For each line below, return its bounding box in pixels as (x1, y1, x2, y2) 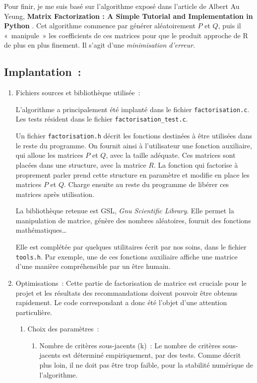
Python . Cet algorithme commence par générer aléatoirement (4, 20, 195, 31)
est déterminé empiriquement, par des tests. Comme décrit (63, 350, 241, 360)
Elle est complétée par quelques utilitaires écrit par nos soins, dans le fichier (15, 242, 247, 252)
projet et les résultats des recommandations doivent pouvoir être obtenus (15, 287, 238, 298)
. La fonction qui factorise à (153, 159, 238, 170)
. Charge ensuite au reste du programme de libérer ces (64, 179, 229, 190)
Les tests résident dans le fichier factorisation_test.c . (15, 114, 188, 124)
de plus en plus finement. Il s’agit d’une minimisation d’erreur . (4, 40, 195, 50)
